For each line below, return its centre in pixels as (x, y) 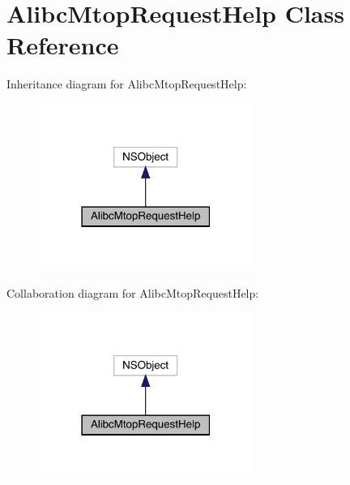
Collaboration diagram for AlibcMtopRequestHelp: (133, 292)
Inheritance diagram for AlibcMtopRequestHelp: (127, 84)
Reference (63, 45)
